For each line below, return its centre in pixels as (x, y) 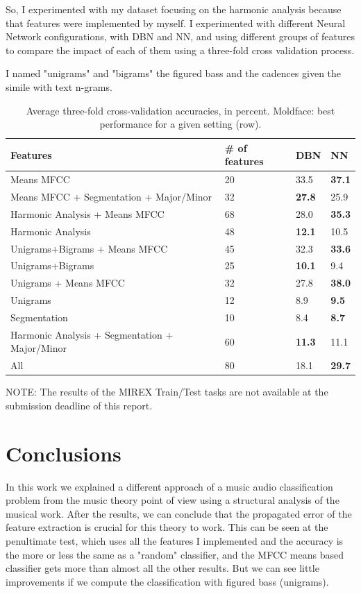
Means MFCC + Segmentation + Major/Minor (111, 197)
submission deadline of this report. (79, 405)
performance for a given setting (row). (180, 124)
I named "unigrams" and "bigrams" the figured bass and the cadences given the (174, 73)
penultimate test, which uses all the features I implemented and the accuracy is (175, 541)
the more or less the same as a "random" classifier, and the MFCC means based (175, 554)
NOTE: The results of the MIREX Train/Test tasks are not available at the (167, 392)
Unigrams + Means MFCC (68, 283)
